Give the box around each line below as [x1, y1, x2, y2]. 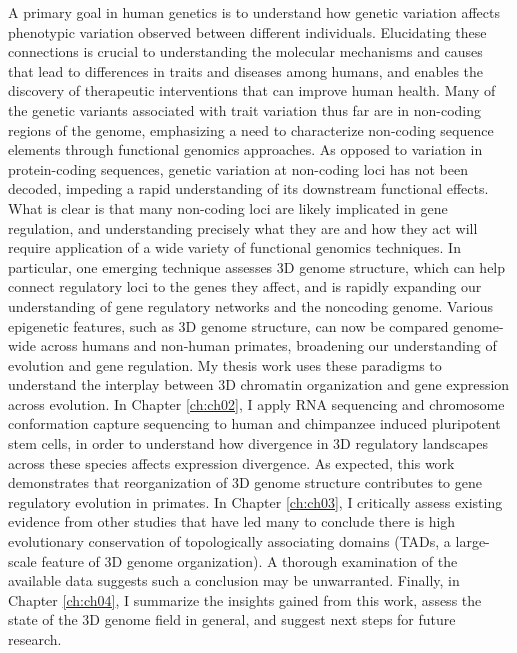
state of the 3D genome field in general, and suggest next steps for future [8, 609, 456, 630]
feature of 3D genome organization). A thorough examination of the [41, 550, 458, 571]
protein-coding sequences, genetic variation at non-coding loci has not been [8, 158, 468, 179]
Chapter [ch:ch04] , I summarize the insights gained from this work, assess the [8, 589, 482, 610]
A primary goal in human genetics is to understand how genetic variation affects [8, 2, 500, 22]
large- [455, 531, 490, 552]
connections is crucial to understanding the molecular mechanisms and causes [8, 41, 483, 62]
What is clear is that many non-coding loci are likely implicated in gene [8, 197, 448, 218]
